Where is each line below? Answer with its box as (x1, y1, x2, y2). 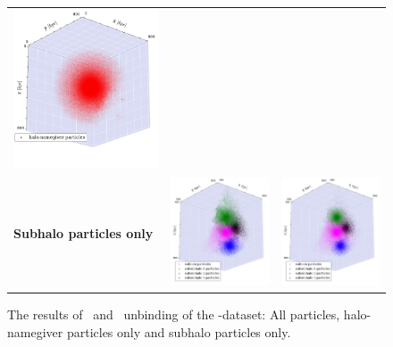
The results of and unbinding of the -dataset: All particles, (7, 305, 340, 324)
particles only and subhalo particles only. (66, 322, 291, 341)
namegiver (7, 322, 63, 341)
